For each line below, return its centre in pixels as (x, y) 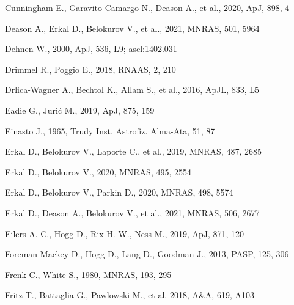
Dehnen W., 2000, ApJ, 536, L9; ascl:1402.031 (91, 49)
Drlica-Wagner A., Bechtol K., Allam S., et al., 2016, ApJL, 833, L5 (132, 90)
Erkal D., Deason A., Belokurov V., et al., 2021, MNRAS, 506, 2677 (132, 212)
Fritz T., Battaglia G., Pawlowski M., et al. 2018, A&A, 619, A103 (130, 295)
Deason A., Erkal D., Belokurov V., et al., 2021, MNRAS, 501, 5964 (132, 28)
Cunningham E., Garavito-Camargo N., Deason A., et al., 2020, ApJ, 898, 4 (147, 7)
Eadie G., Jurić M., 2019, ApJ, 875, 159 (80, 110)
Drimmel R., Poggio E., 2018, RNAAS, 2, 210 (90, 69)
